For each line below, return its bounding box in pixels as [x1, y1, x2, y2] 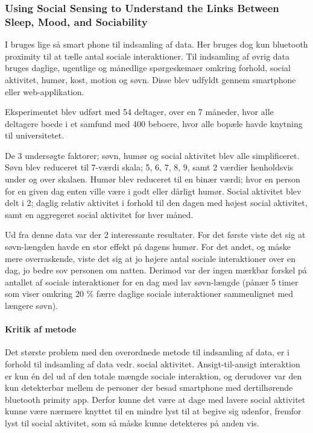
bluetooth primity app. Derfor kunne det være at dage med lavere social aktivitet [5, 393, 306, 405]
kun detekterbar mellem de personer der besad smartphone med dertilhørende [5, 381, 293, 394]
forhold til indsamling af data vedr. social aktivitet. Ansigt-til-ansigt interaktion [5, 358, 300, 370]
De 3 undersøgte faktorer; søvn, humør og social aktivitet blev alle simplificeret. [5, 149, 300, 161]
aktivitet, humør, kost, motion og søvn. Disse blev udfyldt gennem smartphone [5, 73, 296, 86]
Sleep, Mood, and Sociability [5, 14, 148, 29]
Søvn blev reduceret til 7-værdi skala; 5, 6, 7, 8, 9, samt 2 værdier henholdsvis [5, 161, 294, 173]
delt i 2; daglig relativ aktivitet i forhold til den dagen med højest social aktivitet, [5, 196, 308, 209]
